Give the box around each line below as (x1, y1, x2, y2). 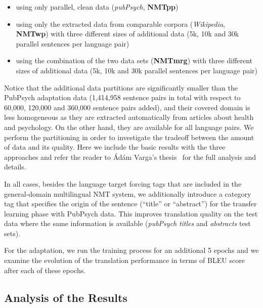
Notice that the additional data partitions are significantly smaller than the (4, 82, 238, 93)
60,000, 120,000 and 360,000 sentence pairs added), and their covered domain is (4, 102, 250, 112)
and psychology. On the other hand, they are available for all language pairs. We (4, 121, 254, 132)
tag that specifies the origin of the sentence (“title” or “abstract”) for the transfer (4, 198, 257, 209)
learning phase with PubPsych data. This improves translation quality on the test (4, 208, 258, 218)
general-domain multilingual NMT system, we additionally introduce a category (4, 188, 251, 199)
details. (4, 161, 26, 172)
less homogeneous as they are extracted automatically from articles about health (4, 112, 254, 122)
